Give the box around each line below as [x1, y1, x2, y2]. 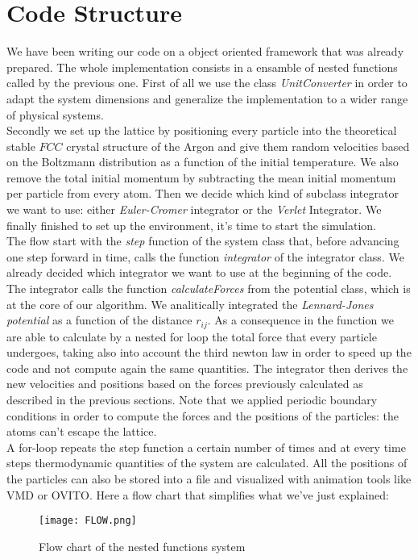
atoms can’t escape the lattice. [6, 423, 157, 440]
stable [6, 137, 35, 154]
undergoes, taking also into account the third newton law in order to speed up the [6, 344, 412, 361]
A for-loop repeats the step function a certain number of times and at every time [6, 438, 406, 455]
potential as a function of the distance [6, 311, 192, 328]
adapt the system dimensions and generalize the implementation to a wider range [6, 90, 408, 107]
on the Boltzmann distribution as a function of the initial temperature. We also [6, 153, 399, 170]
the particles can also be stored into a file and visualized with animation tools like [6, 470, 412, 487]
